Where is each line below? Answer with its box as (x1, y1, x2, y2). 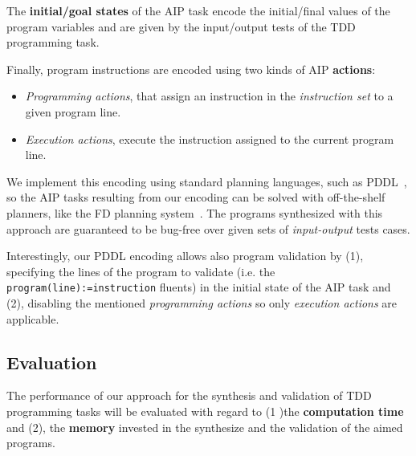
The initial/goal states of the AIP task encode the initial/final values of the (6, 2, 390, 18)
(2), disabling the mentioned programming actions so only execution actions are (6, 294, 398, 311)
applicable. (6, 310, 59, 327)
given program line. (25, 103, 121, 120)
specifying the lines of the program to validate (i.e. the (6, 263, 275, 279)
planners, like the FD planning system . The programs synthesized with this (6, 204, 383, 221)
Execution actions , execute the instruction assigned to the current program (25, 130, 394, 147)
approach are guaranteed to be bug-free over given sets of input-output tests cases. (6, 220, 410, 237)
